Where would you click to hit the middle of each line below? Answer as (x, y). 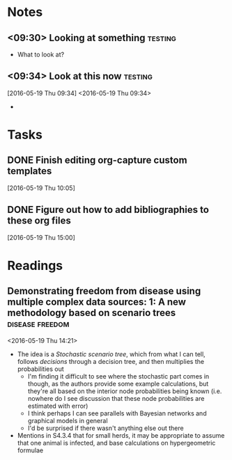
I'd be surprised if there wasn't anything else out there (106, 428)
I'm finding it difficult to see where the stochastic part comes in (118, 376)
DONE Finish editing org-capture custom (97, 160)
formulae (30, 450)
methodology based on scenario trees (92, 313)
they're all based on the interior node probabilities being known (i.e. (125, 391)
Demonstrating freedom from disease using (104, 291)
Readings (35, 265)
